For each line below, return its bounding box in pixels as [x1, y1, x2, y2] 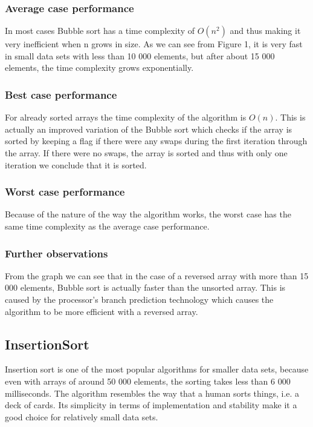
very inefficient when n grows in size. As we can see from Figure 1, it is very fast [5, 38, 303, 50]
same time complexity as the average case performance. [5, 220, 210, 232]
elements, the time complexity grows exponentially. [5, 61, 194, 74]
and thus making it [230, 24, 301, 37]
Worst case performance [5, 184, 125, 199]
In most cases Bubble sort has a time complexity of [5, 24, 195, 37]
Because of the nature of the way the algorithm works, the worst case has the [5, 208, 291, 220]
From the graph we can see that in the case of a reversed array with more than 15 [5, 269, 309, 282]
